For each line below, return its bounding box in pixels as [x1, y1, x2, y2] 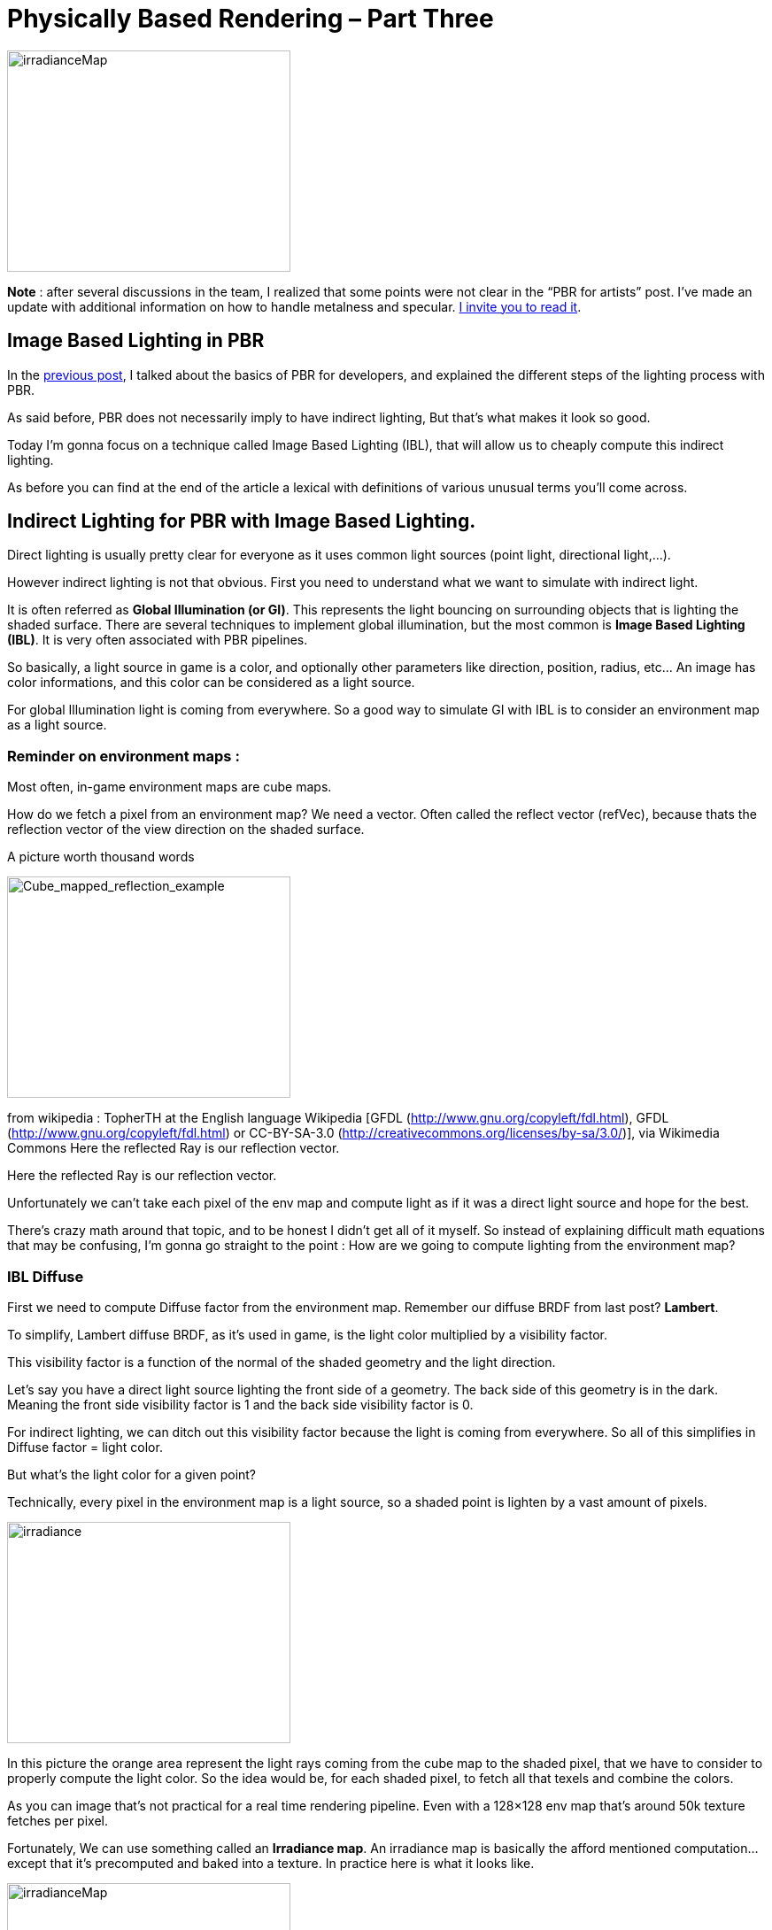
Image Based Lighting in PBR [7, 329, 265, 352]
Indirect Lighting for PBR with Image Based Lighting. [7, 510, 476, 533]
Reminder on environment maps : [7, 746, 240, 765]
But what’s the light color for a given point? [7, 1466, 257, 1482]
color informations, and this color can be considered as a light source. [7, 675, 415, 691]
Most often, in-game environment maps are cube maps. [7, 779, 332, 795]
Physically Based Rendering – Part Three [7, 4, 494, 34]
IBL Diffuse [7, 1267, 84, 1285]
